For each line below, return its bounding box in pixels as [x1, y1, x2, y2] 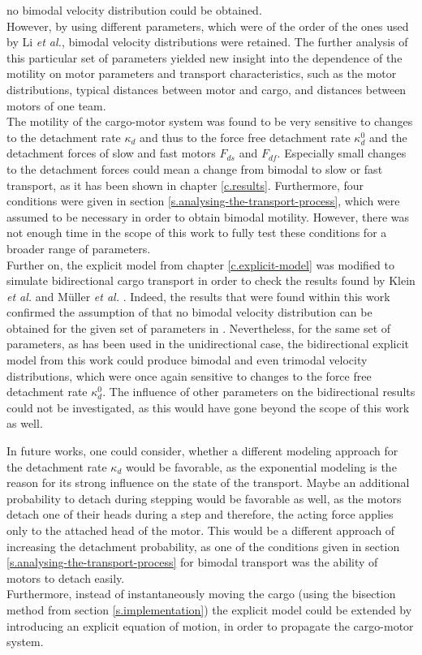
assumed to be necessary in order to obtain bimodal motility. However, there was [6, 208, 409, 225]
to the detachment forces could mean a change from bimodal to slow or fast [6, 160, 383, 177]
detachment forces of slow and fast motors [6, 144, 216, 162]
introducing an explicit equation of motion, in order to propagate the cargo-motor [6, 617, 414, 634]
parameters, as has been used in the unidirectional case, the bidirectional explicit [6, 335, 409, 352]
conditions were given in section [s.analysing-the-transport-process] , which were [6, 192, 400, 209]
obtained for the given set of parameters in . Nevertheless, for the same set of [6, 319, 391, 336]
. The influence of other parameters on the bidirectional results [102, 383, 416, 400]
